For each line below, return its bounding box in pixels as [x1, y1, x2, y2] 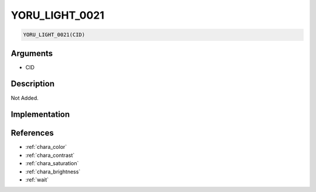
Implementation [11, 110, 70, 120]
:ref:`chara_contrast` [25, 152, 75, 159]
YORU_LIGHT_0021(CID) [23, 32, 85, 38]
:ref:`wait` [25, 176, 49, 183]
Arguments [11, 48, 53, 58]
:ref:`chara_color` [25, 144, 67, 151]
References [11, 128, 54, 138]
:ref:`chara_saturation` [25, 160, 79, 167]
